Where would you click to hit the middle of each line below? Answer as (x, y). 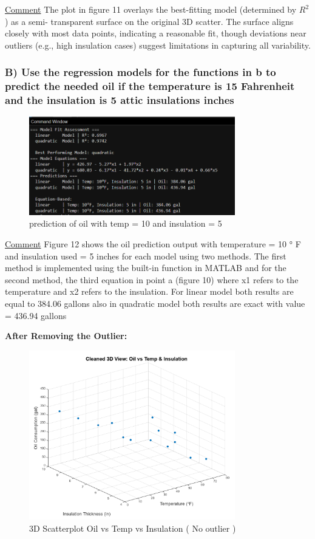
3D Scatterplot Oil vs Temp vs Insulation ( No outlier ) (133, 528)
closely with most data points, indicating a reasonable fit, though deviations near (156, 33)
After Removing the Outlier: (66, 336)
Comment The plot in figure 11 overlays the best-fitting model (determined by (151, 9)
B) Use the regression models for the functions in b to (141, 72)
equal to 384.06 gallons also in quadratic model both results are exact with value (155, 303)
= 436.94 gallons (36, 315)
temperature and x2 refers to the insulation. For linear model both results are (149, 291)
